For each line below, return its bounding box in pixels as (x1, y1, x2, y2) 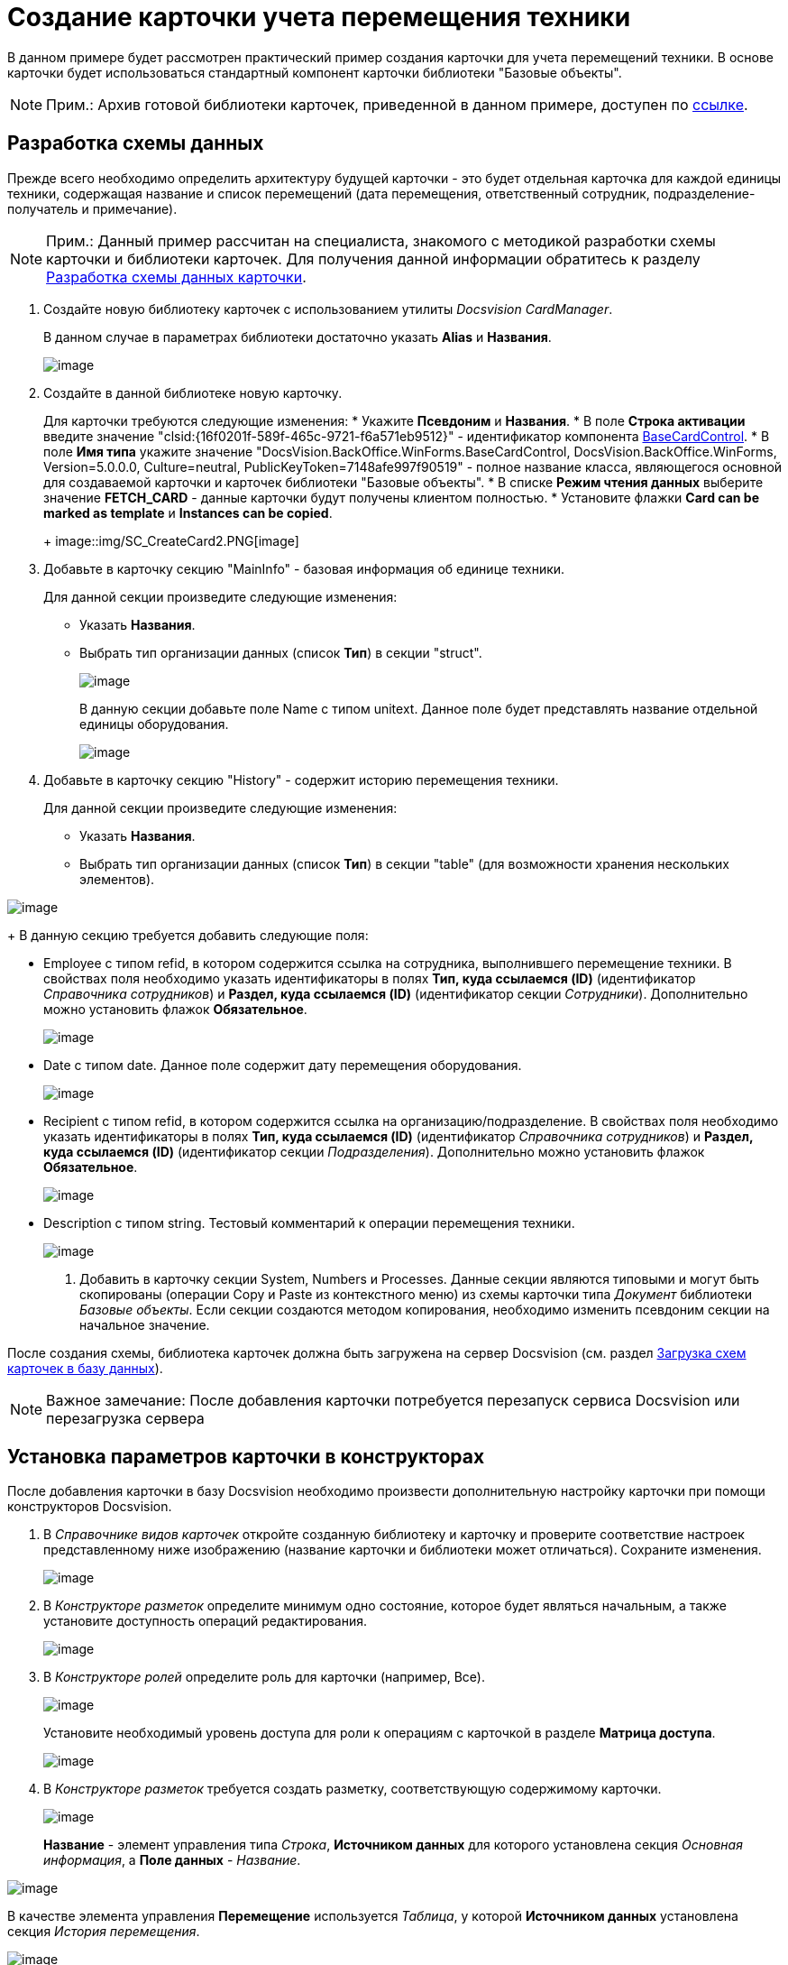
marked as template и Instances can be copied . (43, 504, 333, 521)
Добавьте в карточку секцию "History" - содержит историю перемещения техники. (43, 771, 559, 788)
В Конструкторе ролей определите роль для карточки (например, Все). (43, 1669, 486, 1685)
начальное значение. (79, 1316, 210, 1333)
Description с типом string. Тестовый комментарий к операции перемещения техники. (43, 1214, 575, 1231)
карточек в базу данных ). (7, 1360, 163, 1376)
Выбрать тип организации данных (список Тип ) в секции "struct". (79, 644, 482, 660)
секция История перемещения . (7, 1923, 200, 1940)
